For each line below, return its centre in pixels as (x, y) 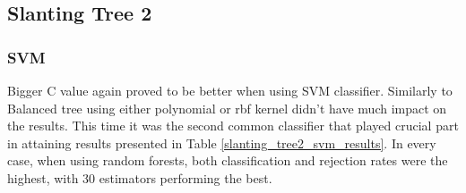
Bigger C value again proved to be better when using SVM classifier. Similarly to (230, 90)
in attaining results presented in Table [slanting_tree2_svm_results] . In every (222, 143)
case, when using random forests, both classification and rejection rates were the (228, 160)
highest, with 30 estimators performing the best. (140, 177)
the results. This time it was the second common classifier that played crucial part (233, 126)
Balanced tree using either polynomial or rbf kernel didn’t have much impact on (227, 108)
